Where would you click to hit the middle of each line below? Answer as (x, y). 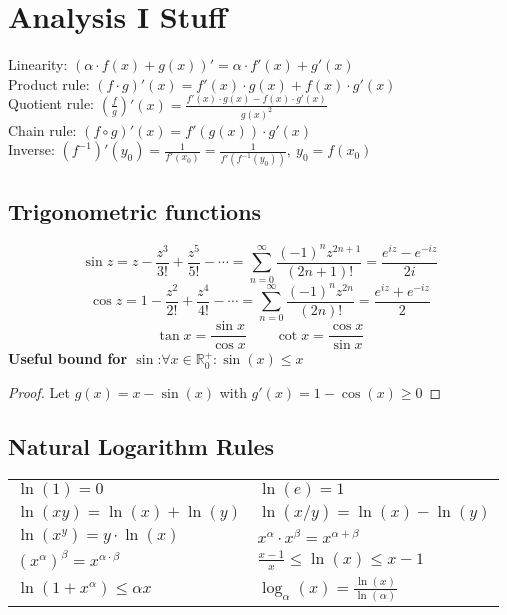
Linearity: (38, 64)
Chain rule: (42, 129)
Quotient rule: (51, 103)
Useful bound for (68, 358)
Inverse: (31, 149)
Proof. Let (39, 392)
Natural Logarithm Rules (141, 446)
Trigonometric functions (135, 210)
